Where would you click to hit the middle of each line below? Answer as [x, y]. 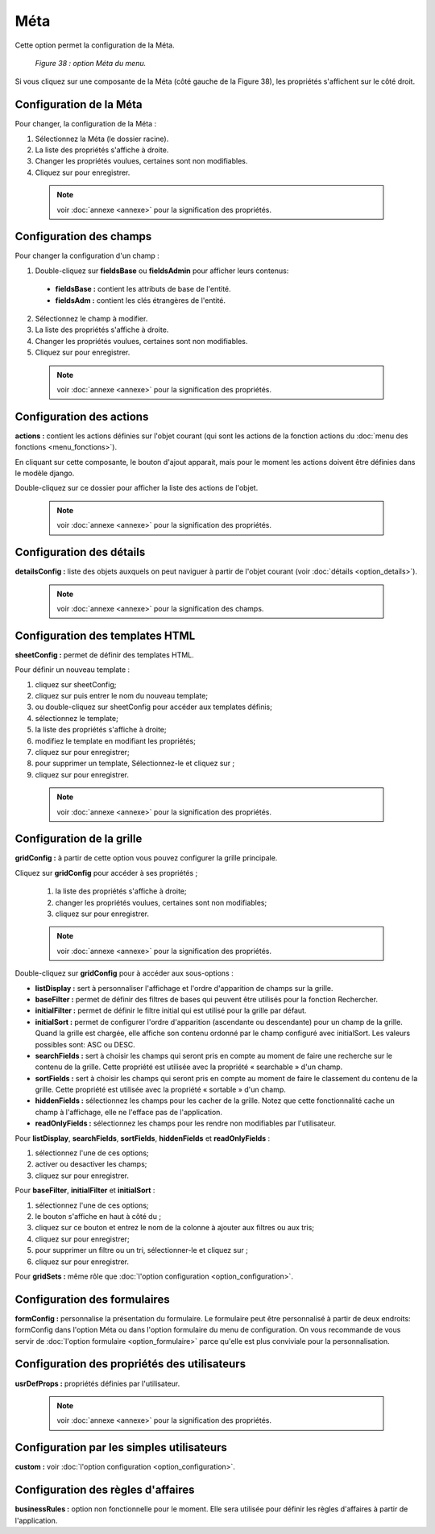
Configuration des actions [82, 416]
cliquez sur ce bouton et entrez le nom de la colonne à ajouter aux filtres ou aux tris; [174, 1228]
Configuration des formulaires [92, 1299]
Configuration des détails [80, 552]
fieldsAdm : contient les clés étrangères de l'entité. [140, 300]
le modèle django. [45, 473]
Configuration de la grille [79, 839]
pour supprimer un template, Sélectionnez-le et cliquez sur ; [135, 763]
